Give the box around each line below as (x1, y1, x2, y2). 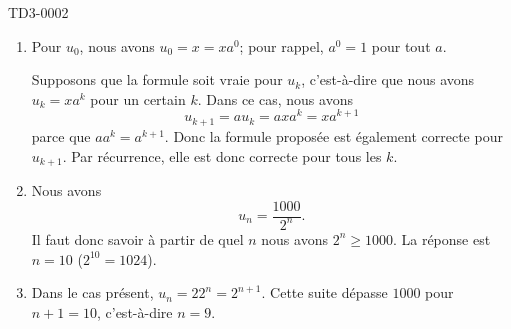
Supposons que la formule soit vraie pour (31, 69, 283, 90)
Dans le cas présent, (31, 282, 154, 303)
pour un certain (90, 88, 186, 109)
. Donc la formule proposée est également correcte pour (164, 125, 503, 146)
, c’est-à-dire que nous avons (301, 69, 475, 90)
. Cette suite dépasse (261, 282, 388, 303)
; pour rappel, (239, 35, 324, 56)
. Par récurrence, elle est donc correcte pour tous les (62, 145, 382, 166)
